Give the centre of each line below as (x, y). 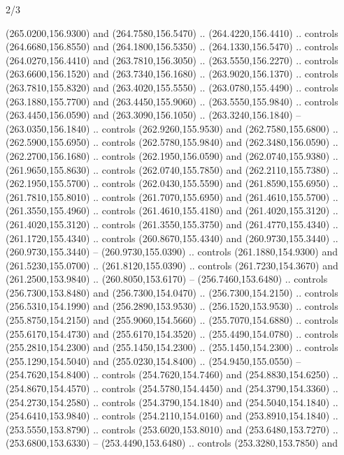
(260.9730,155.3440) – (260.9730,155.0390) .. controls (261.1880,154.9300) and (172, 252)
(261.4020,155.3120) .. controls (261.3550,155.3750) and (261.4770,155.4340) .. (172, 224)
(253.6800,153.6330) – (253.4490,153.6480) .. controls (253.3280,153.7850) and (172, 443)
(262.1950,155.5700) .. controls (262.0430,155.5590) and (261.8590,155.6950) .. (172, 183)
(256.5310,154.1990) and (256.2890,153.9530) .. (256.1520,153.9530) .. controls (172, 306)
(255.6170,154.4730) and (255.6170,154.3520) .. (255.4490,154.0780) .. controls (172, 333)
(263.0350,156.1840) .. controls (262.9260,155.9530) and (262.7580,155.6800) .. (172, 128)
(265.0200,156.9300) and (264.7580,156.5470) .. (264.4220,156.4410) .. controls (172, 32)
